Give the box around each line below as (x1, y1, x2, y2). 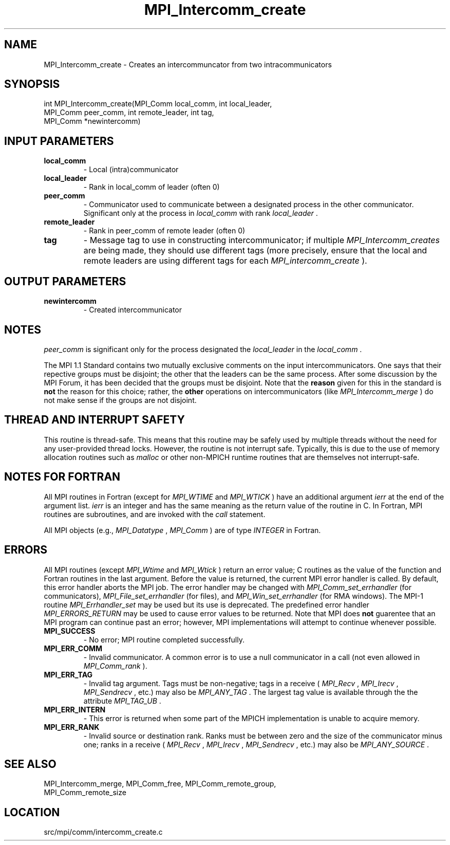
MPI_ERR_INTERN (44, 705, 106, 714)
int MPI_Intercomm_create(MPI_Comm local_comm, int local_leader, (44, 99, 272, 108)
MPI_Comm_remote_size (44, 788, 126, 797)
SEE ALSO (4, 757, 57, 770)
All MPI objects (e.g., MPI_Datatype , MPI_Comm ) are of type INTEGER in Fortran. (44, 525, 321, 535)
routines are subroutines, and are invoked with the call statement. (44, 509, 266, 519)
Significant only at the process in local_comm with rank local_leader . (83, 209, 318, 218)
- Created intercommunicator (83, 305, 182, 315)
